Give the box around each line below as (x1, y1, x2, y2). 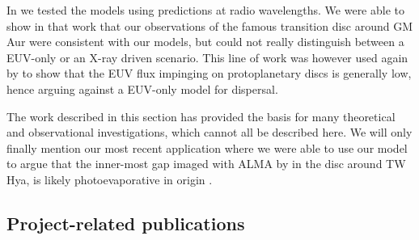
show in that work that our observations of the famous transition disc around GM (6, 17, 413, 34)
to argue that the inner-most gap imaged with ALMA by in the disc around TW (6, 155, 406, 172)
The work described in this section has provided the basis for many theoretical (6, 107, 396, 124)
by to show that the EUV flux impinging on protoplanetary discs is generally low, (6, 65, 412, 82)
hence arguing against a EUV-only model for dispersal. (6, 80, 278, 97)
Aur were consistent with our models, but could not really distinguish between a (6, 33, 404, 50)
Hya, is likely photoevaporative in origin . (6, 171, 213, 187)
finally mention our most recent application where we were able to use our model (6, 139, 408, 156)
